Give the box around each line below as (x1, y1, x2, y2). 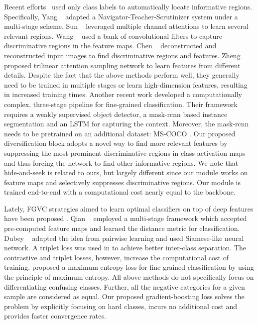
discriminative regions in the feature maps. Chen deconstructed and (4, 40, 217, 51)
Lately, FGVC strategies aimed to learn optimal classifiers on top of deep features (4, 203, 254, 214)
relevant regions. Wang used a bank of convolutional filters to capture (4, 30, 222, 41)
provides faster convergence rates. (4, 311, 106, 321)
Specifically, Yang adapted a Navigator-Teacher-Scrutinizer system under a (4, 11, 238, 21)
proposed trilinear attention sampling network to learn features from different (4, 60, 241, 70)
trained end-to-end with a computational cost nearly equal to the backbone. (4, 187, 236, 197)
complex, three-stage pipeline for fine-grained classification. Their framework (4, 99, 238, 109)
